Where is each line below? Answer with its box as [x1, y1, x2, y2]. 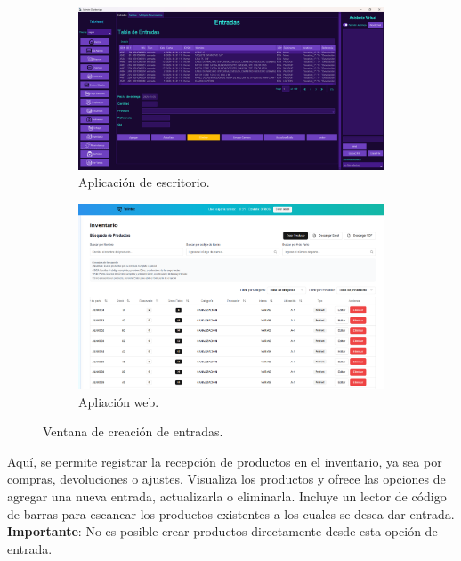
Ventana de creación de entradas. [43, 422, 223, 441]
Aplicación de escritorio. [78, 173, 210, 191]
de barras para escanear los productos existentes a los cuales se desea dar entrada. [7, 504, 455, 523]
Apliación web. [78, 392, 159, 411]
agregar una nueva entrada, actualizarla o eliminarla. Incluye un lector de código [7, 487, 447, 506]
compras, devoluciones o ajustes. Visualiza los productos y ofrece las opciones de [7, 469, 446, 488]
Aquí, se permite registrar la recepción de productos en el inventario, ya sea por [7, 451, 442, 470]
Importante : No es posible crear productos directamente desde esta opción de [7, 522, 438, 541]
